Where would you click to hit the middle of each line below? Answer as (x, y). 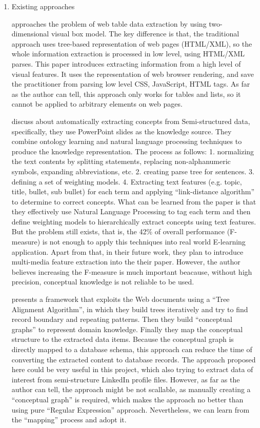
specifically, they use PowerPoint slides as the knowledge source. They (122, 131)
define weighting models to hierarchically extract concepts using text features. (134, 221)
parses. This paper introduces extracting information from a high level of (126, 63)
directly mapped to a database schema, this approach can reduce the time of (132, 349)
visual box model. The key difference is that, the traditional (145, 34)
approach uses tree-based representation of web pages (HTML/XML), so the (132, 43)
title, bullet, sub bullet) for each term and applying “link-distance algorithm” (133, 191)
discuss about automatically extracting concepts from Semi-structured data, (131, 121)
